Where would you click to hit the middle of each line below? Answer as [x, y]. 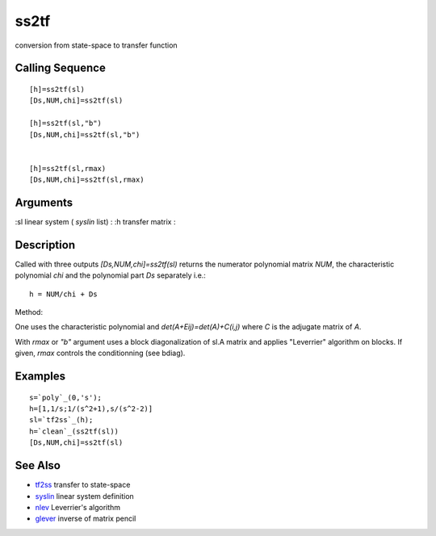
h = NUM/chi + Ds [63, 294]
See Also [38, 465]
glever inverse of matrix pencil [86, 519]
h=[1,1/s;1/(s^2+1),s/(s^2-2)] [91, 409]
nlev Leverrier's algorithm [78, 507]
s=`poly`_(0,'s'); [66, 397]
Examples [40, 377]
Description [45, 245]
